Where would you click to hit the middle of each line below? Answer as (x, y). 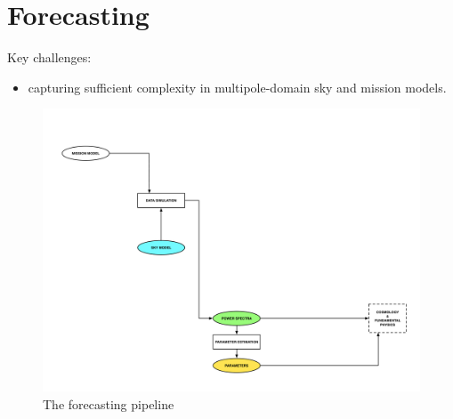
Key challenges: (49, 57)
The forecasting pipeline (109, 403)
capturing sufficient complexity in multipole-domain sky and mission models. (237, 87)
